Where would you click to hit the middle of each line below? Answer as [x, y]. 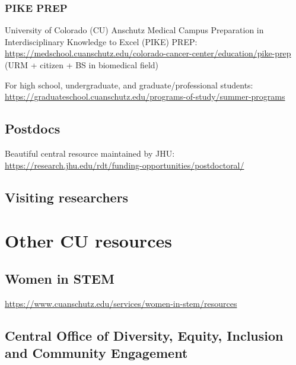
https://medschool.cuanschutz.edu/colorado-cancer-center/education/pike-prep [148, 53]
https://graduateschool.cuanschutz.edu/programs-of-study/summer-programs [145, 96]
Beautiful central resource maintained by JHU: [90, 153]
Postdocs [33, 128]
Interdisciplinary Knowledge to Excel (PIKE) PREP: [101, 41]
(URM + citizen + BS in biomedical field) [82, 65]
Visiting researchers [67, 197]
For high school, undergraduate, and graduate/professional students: [129, 85]
